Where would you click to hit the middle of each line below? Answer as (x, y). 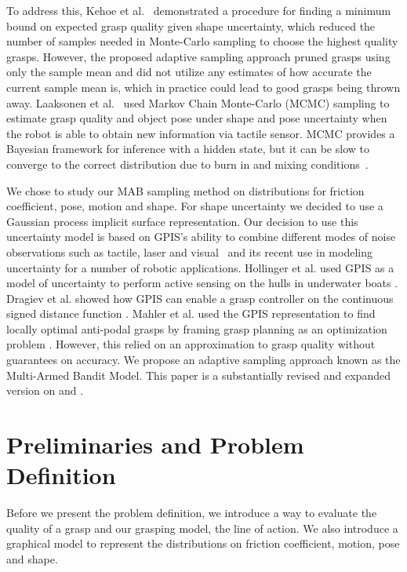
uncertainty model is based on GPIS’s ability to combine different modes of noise (201, 237)
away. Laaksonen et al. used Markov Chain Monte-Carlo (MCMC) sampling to (198, 102)
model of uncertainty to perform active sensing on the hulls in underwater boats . (202, 283)
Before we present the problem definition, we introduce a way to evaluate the (192, 513)
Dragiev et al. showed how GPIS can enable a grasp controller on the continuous (200, 298)
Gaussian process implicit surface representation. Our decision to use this (182, 221)
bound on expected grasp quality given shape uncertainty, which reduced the (191, 26)
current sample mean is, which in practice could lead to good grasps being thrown (203, 87)
